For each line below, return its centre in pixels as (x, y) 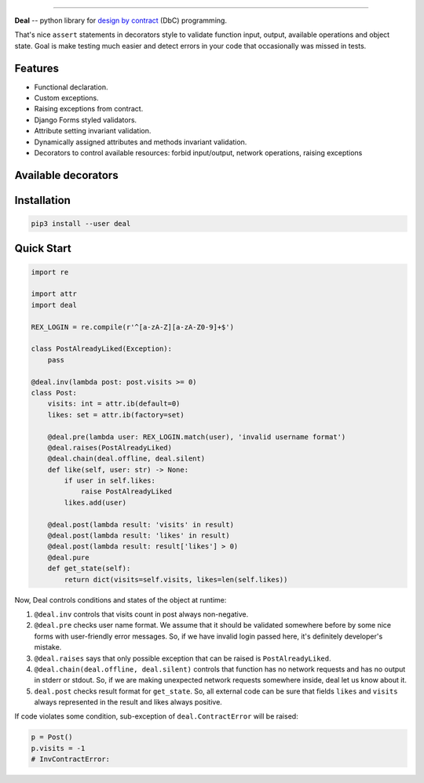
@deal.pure (68, 557)
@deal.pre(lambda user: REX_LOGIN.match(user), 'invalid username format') (197, 437)
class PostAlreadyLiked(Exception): (102, 349)
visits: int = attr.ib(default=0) (114, 404)
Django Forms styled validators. (86, 120)
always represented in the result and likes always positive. (128, 702)
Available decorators (66, 175)
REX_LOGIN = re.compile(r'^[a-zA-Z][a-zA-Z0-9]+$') (133, 327)
